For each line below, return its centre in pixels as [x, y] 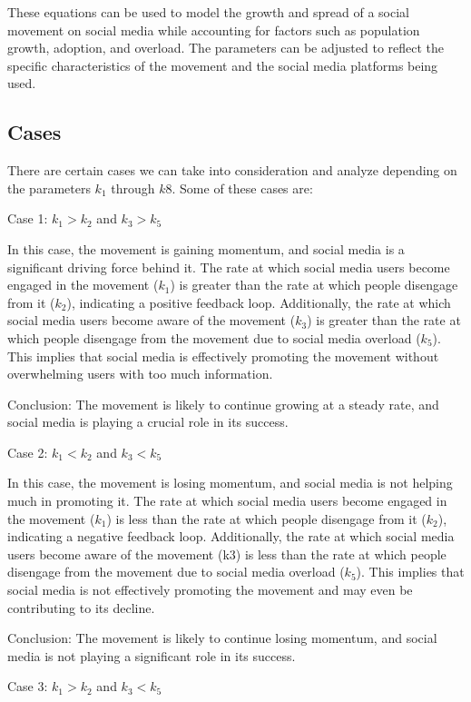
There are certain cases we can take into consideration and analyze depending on [232, 170]
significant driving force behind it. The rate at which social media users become [229, 267]
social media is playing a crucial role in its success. [148, 422]
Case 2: [28, 452]
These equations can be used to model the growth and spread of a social [208, 12]
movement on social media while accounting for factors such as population [214, 30]
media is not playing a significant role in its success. [152, 655]
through [133, 188]
